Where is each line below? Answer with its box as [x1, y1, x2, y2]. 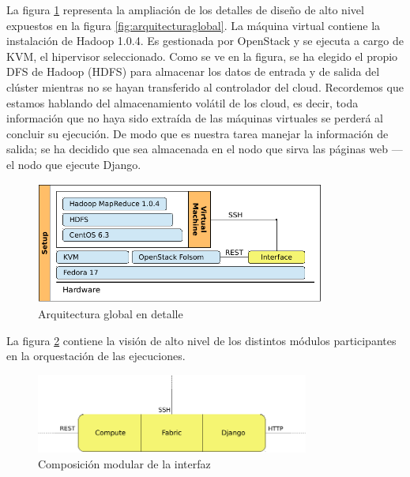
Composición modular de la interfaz [38, 455, 211, 471]
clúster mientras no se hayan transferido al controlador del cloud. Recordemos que [6, 78, 404, 95]
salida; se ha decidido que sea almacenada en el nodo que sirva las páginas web [6, 141, 389, 157]
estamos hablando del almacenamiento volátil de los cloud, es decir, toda [6, 94, 359, 111]
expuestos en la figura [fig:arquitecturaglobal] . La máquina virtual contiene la [6, 17, 381, 33]
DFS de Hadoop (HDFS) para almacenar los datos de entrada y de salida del [6, 63, 380, 80]
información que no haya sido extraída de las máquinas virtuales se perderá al [6, 110, 383, 126]
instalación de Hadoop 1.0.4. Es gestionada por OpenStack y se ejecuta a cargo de [6, 32, 404, 49]
